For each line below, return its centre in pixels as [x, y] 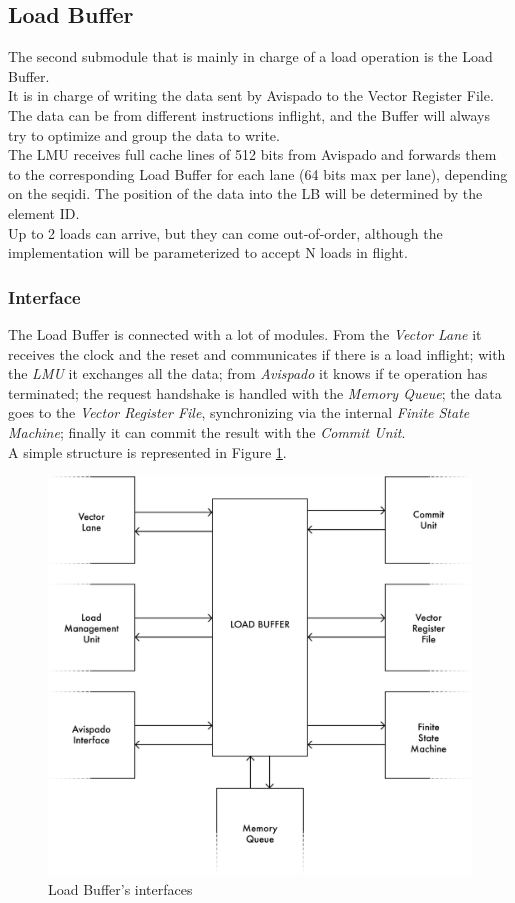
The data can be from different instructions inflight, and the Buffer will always [249, 114]
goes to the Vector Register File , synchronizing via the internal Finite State [239, 412]
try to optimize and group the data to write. [144, 134]
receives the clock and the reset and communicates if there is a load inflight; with [257, 353]
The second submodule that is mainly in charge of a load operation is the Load [250, 56]
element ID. [44, 212]
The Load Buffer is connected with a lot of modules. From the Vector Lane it [245, 333]
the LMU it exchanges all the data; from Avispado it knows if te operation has [248, 373]
